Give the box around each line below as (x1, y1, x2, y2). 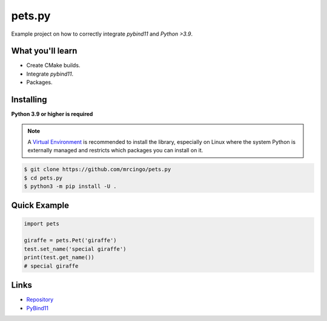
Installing (11, 94, 48, 105)
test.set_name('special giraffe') (24, 245, 127, 252)
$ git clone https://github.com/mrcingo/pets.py (24, 166, 171, 173)
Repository (26, 296, 54, 303)
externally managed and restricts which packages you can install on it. (27, 147, 203, 154)
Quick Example (11, 200, 70, 211)
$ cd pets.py (24, 174, 63, 181)
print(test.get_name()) (24, 254, 95, 261)
